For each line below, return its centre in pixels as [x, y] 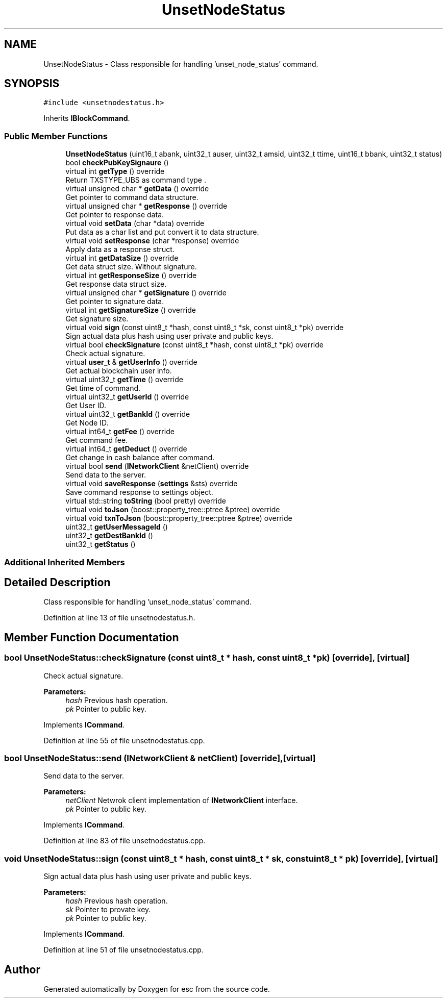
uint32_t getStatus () [101, 544]
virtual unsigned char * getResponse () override [146, 206]
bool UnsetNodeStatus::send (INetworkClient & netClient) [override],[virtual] [160, 758]
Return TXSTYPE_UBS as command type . [136, 180]
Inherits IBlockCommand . [87, 118]
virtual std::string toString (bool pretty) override [146, 501]
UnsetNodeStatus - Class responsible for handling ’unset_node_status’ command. [181, 64]
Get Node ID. [87, 423]
